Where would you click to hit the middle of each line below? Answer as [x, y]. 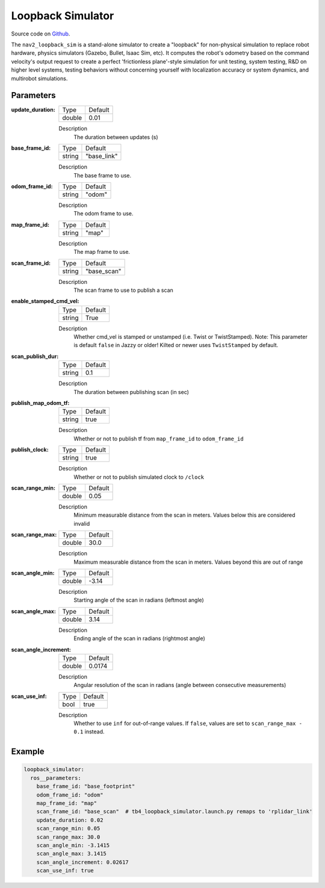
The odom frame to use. [104, 214]
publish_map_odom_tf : [40, 403]
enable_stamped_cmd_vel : [45, 301]
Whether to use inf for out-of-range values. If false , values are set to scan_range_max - [188, 723]
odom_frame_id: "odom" [70, 795]
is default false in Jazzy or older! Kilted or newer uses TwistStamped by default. [176, 345]
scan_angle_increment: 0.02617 [82, 862]
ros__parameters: [56, 778]
